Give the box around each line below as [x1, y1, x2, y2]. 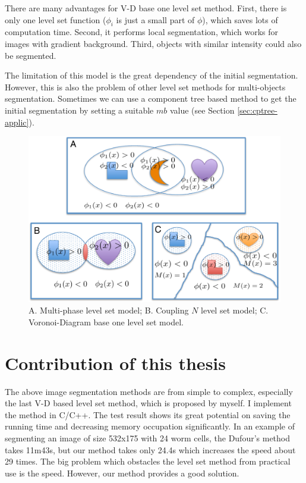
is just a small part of [116, 13, 195, 26]
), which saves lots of [202, 13, 278, 26]
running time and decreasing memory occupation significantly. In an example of [5, 420, 295, 432]
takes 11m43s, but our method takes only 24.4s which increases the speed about [5, 443, 296, 456]
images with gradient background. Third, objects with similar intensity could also [5, 37, 302, 49]
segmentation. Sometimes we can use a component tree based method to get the [5, 92, 296, 105]
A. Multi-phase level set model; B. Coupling [29, 304, 189, 316]
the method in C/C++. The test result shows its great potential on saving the [5, 408, 291, 421]
